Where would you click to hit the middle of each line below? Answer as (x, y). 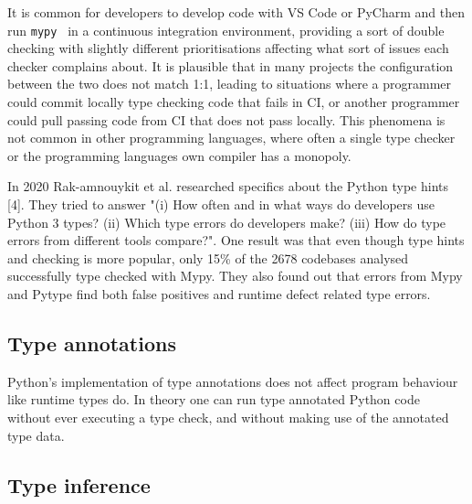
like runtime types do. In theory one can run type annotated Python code (214, 399)
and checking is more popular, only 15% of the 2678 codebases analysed (208, 257)
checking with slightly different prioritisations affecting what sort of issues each (228, 48)
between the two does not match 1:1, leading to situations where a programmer (230, 84)
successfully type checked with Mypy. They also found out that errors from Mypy (235, 276)
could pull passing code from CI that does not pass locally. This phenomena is (226, 119)
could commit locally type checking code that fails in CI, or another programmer (234, 102)
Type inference (79, 484)
